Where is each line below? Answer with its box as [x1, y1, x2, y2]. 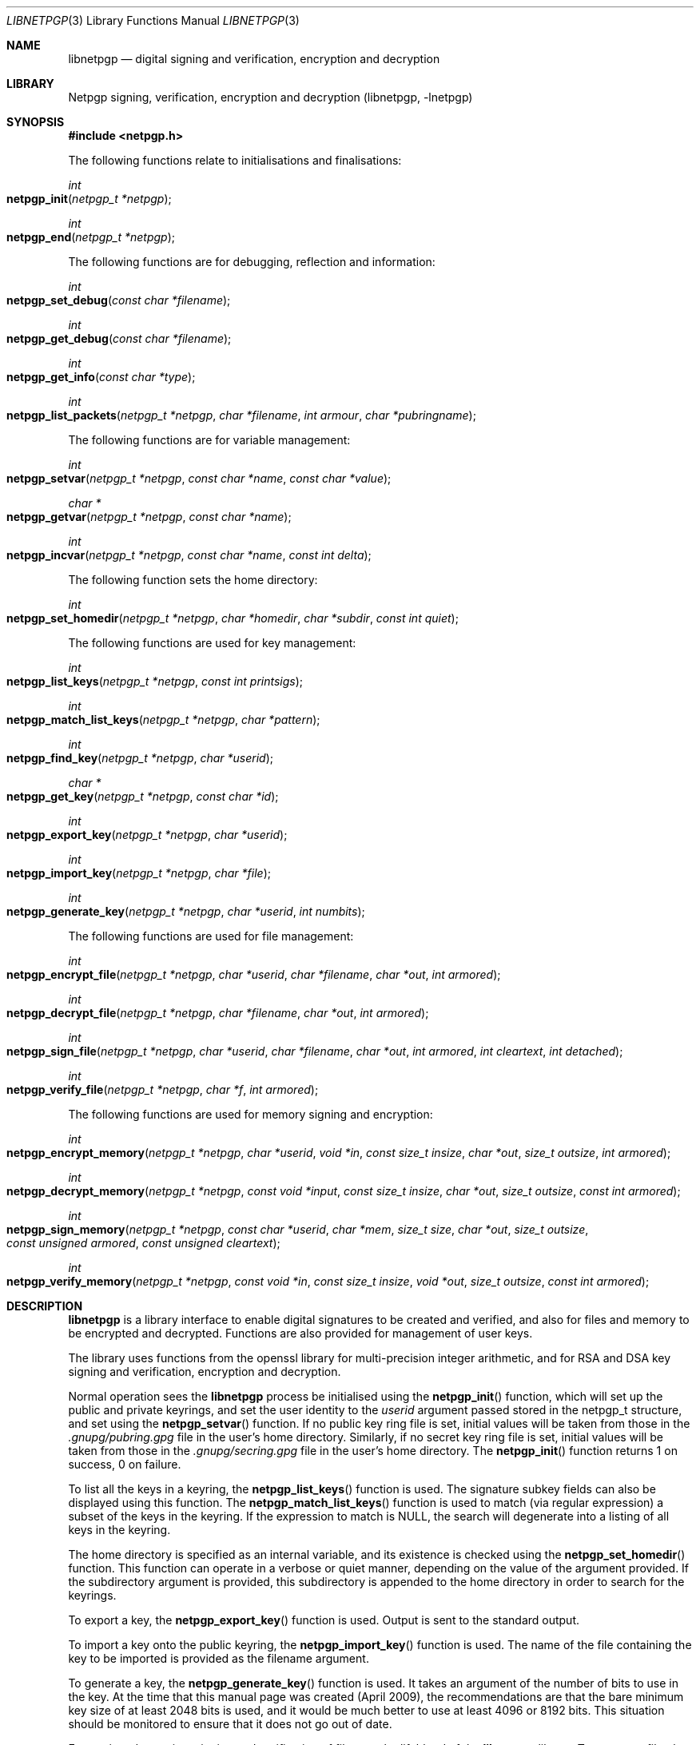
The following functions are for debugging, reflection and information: [68, 255, 436, 268]
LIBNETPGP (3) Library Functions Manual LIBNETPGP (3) [6, 14, 300, 27]
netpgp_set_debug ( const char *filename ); [6, 293, 231, 307]
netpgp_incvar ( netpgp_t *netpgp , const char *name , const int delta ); [6, 548, 372, 562]
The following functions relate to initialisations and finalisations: [68, 153, 402, 167]
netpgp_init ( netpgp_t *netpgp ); [6, 192, 172, 205]
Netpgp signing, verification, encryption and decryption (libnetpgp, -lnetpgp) [68, 90, 473, 104]
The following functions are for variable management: [68, 433, 351, 447]
